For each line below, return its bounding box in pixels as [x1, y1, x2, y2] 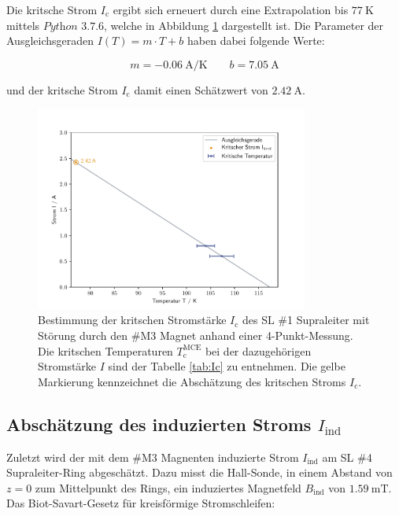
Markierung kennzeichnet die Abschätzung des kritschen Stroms [38, 373, 346, 389]
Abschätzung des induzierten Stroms [6, 411, 312, 436]
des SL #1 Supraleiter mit [242, 311, 370, 328]
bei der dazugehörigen [205, 342, 312, 359]
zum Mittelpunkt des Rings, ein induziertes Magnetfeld [35, 479, 301, 496]
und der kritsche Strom [6, 81, 118, 98]
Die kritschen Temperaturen [38, 342, 173, 359]
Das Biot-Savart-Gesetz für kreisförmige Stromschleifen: [6, 495, 275, 511]
